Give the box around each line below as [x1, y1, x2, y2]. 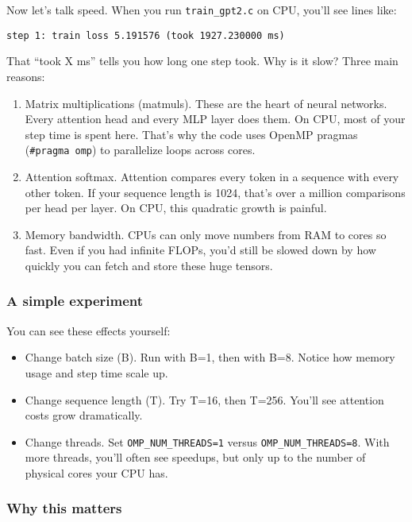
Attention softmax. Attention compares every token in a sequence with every [25, 168, 399, 184]
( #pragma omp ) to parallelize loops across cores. [25, 141, 256, 158]
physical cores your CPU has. [25, 464, 168, 481]
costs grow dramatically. [25, 407, 143, 423]
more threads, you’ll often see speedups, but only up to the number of [25, 449, 366, 466]
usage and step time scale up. [25, 364, 168, 381]
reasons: [6, 68, 45, 84]
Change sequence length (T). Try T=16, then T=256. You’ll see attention [25, 391, 384, 408]
